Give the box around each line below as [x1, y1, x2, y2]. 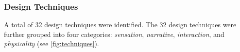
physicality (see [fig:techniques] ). [4, 38, 99, 49]
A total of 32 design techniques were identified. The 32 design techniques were [4, 19, 237, 30]
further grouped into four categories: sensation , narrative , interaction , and [4, 29, 224, 39]
